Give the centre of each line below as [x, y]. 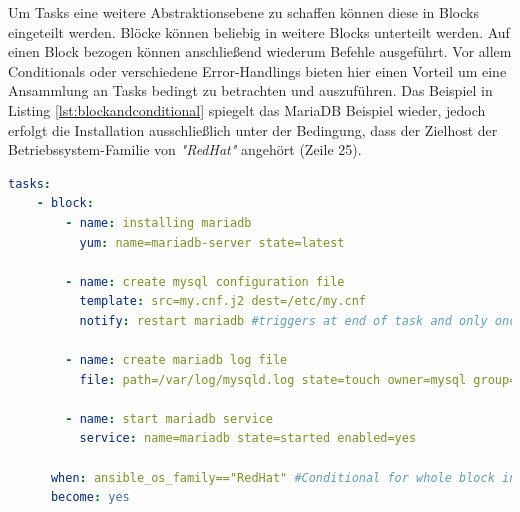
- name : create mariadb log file [176, 360]
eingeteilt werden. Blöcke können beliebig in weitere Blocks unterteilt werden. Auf [259, 31]
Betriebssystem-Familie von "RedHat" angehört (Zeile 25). [185, 149]
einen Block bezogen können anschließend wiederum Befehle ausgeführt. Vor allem [260, 51]
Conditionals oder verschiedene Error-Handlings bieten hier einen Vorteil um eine [257, 70]
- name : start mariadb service [169, 418]
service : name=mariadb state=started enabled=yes [248, 438]
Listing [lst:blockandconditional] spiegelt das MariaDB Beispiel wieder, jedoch [247, 109]
